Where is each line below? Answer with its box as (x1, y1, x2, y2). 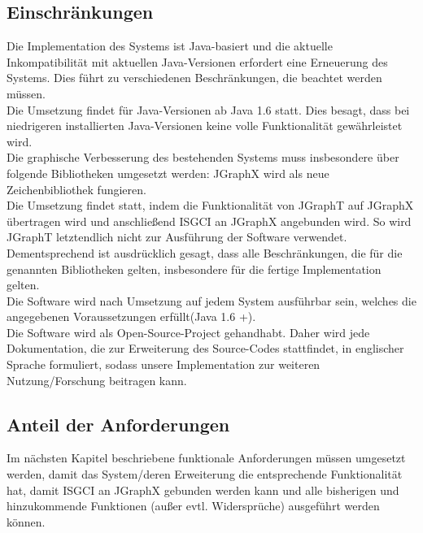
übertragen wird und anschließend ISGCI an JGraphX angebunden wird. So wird (7, 212, 412, 229)
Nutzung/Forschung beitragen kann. (7, 371, 187, 388)
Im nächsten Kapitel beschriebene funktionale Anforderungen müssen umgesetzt (7, 449, 406, 466)
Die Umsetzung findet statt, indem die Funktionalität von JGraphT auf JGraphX (7, 197, 414, 214)
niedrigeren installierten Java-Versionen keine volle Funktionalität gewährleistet (7, 117, 403, 134)
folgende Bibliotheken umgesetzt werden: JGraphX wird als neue (7, 164, 329, 181)
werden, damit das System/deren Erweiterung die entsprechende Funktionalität (7, 466, 403, 483)
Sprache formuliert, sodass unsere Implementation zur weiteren (7, 356, 321, 373)
